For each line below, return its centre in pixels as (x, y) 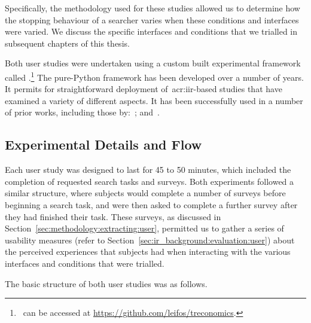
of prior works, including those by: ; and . (82, 112)
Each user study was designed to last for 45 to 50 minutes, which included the (148, 170)
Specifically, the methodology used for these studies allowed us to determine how (153, 8)
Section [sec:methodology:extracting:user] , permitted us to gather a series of (144, 228)
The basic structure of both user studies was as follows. (106, 283)
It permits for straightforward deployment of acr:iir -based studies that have (144, 89)
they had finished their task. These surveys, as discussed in (113, 216)
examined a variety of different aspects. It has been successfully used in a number (154, 100)
